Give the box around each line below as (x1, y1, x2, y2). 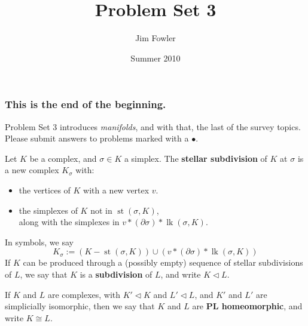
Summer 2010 (130, 51, 181, 64)
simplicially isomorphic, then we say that (5, 300, 155, 312)
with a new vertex (83, 183, 150, 196)
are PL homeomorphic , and (192, 300, 303, 312)
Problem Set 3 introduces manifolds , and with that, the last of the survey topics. (5, 120, 301, 133)
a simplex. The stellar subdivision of (124, 152, 267, 164)
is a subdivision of (80, 267, 153, 280)
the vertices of (19, 183, 71, 196)
